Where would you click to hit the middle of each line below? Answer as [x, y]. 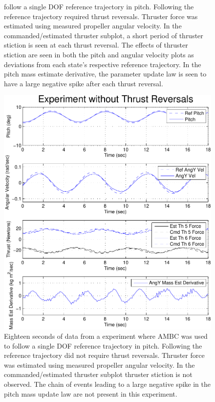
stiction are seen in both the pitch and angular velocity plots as [99, 54]
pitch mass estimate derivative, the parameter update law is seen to [105, 74]
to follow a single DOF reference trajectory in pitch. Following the [103, 345]
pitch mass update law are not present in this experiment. [91, 393]
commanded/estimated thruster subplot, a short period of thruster [104, 35]
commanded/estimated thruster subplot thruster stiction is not [98, 374]
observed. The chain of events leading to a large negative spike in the [107, 384]
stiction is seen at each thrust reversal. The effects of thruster [96, 45]
